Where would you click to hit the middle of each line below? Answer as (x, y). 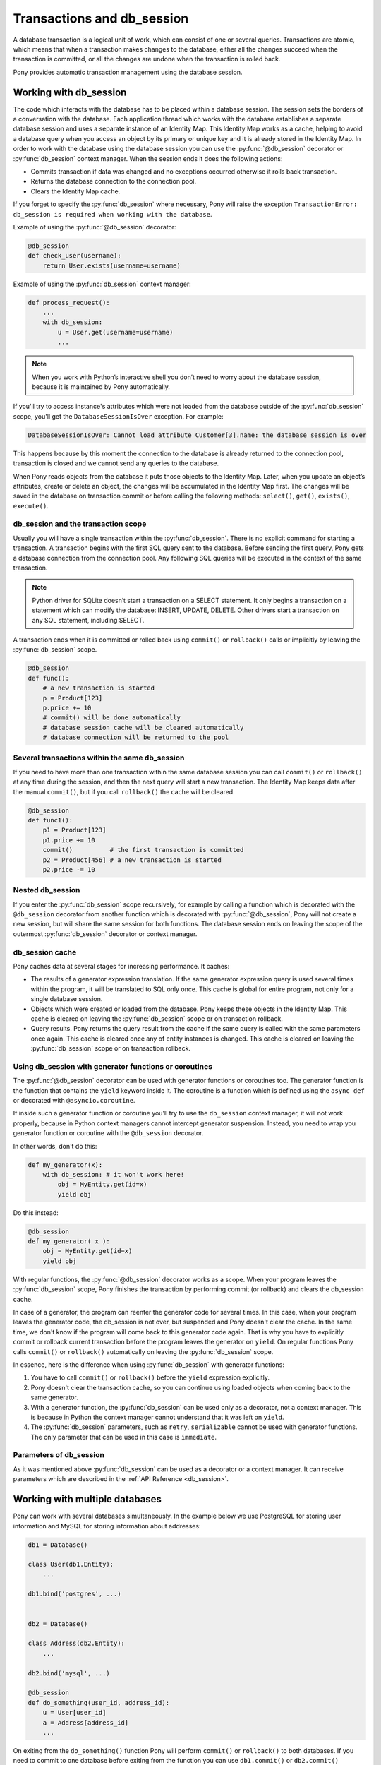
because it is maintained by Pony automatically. (101, 387)
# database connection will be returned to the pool (136, 737)
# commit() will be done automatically (112, 718)
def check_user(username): (74, 256)
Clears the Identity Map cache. (75, 191)
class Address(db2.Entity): (76, 1644)
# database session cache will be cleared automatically (143, 728)
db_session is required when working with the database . (113, 214)
